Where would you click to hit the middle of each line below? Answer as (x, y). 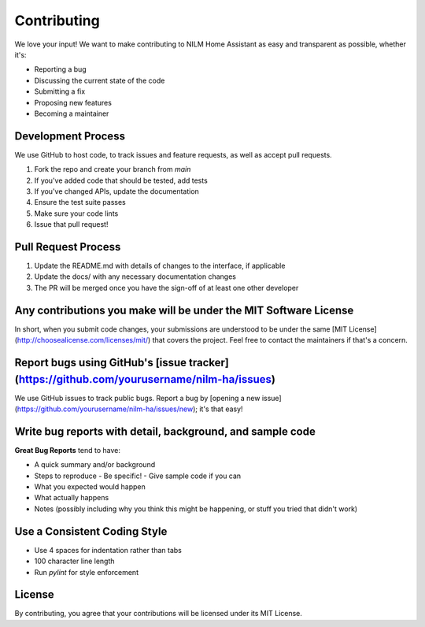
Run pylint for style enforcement (87, 572)
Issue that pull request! (71, 224)
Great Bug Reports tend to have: (68, 450)
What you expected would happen (90, 487)
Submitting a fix (60, 91)
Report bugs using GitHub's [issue (101, 362)
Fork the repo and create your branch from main (113, 169)
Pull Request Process (68, 247)
